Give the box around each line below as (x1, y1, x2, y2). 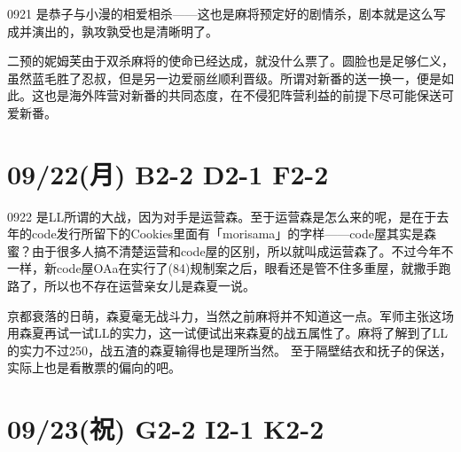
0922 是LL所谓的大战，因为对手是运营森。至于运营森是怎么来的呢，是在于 (7, 207, 437, 225)
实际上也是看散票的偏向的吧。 (7, 358, 181, 377)
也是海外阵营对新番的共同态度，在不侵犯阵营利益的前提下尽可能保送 (43, 86, 441, 105)
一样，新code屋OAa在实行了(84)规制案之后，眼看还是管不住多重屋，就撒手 (7, 259, 439, 277)
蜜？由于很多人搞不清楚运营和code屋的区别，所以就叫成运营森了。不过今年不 (7, 241, 454, 260)
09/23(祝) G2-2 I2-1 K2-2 (7, 410, 324, 447)
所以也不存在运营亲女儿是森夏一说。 (43, 277, 255, 295)
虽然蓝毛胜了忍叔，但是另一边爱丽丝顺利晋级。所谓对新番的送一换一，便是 (7, 68, 441, 87)
